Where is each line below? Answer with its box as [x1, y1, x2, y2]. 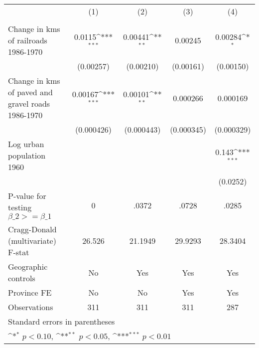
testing [8, 201, 32, 213]
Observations [8, 301, 53, 313]
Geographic [8, 261, 48, 272]
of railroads [8, 34, 47, 46]
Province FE [8, 287, 52, 298]
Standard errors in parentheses [8, 316, 115, 327]
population [8, 150, 46, 161]
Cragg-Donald [8, 223, 57, 235]
